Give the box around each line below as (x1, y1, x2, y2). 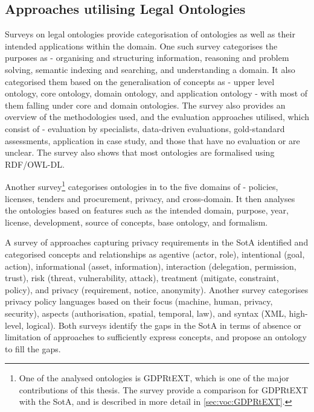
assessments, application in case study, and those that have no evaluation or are (5, 134, 300, 147)
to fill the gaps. (5, 342, 61, 355)
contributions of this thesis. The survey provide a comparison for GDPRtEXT (19, 383, 308, 396)
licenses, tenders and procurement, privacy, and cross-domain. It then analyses (5, 192, 295, 204)
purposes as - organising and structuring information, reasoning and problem (5, 51, 289, 64)
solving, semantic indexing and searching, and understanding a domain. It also (5, 63, 295, 75)
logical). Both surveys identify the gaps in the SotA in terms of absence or (26, 319, 302, 331)
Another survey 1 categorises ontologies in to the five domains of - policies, (5, 179, 278, 192)
